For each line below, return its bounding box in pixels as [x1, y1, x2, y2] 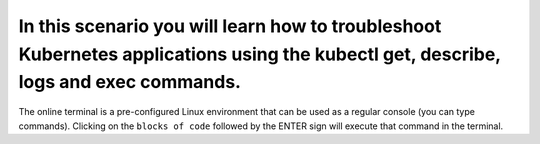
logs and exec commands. [18, 71, 242, 94]
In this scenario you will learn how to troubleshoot [18, 15, 442, 37]
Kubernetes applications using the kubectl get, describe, [18, 43, 501, 65]
